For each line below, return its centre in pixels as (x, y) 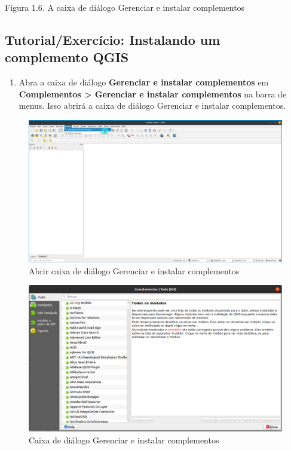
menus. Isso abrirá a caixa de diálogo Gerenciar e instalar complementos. (152, 105)
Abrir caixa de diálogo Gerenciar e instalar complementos (134, 270)
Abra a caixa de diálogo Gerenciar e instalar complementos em (144, 82)
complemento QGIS (67, 57)
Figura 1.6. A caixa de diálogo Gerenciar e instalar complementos (125, 7)
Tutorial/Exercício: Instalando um (113, 39)
